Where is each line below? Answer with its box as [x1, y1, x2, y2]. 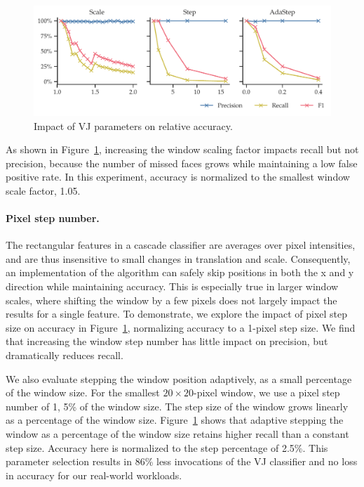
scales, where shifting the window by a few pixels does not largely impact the [6, 292, 337, 307]
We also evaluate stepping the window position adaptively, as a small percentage [6, 371, 352, 386]
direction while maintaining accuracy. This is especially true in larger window [6, 279, 339, 294]
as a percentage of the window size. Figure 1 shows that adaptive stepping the [6, 413, 344, 427]
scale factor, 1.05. [6, 183, 81, 197]
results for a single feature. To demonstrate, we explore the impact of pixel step [6, 306, 348, 321]
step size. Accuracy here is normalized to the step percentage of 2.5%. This [6, 440, 328, 455]
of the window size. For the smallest [6, 385, 160, 400]
